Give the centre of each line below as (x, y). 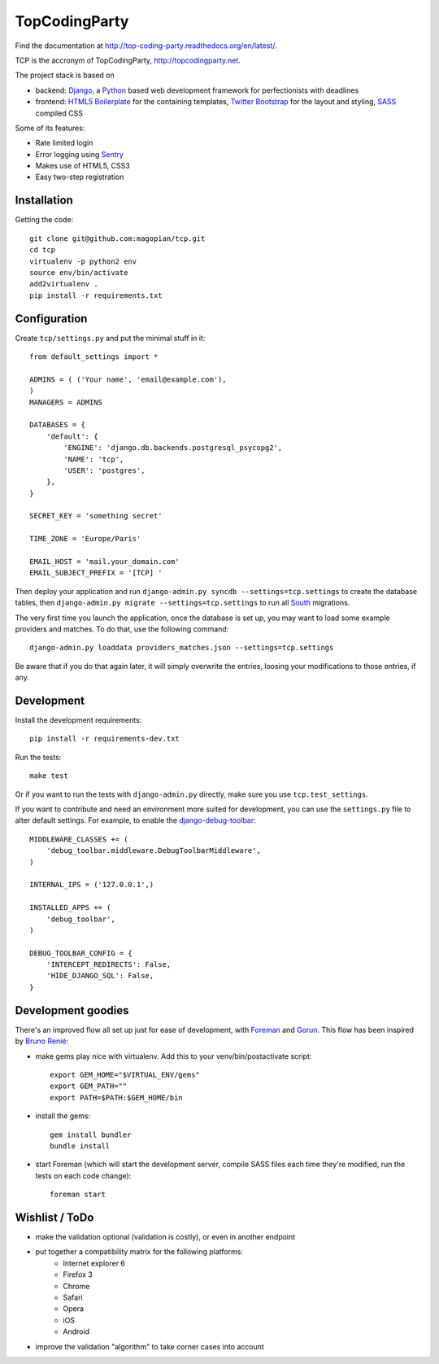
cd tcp (43, 250)
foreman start (78, 1195)
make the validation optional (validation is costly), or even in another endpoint (165, 1236)
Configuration (51, 319)
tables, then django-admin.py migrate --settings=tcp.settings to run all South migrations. (183, 603)
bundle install (80, 1146)
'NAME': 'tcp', (94, 459)
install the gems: (63, 1116)
